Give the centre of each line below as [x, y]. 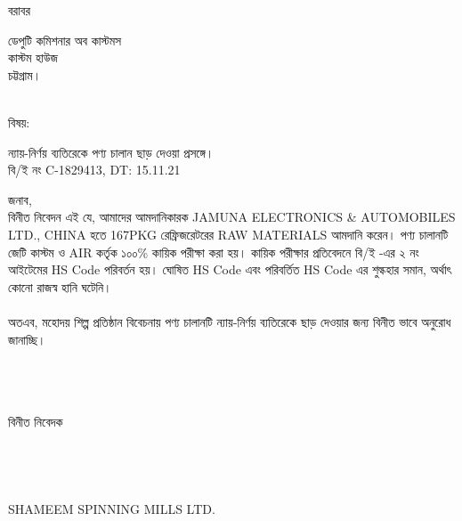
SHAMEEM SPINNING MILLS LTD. [112, 508]
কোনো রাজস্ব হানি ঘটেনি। [60, 286]
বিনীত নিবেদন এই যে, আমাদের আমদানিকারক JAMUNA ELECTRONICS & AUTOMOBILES [232, 217]
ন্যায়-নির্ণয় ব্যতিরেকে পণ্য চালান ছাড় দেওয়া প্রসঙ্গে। [111, 152]
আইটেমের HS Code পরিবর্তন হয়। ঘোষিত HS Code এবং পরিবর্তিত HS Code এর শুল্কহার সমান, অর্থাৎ [230, 269]
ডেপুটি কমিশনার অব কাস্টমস [65, 40]
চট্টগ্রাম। [25, 74]
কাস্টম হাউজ [33, 57]
